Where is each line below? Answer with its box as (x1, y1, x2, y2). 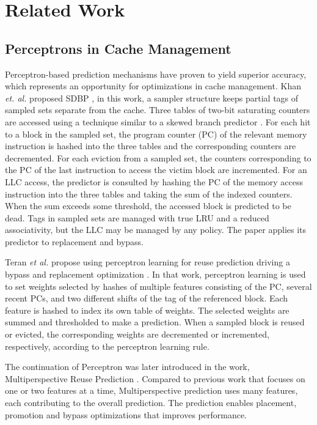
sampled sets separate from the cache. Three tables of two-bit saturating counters (5, 103, 310, 116)
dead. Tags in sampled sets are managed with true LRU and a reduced (5, 211, 269, 224)
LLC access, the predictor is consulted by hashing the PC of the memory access (5, 175, 304, 188)
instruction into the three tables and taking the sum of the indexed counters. (5, 187, 293, 200)
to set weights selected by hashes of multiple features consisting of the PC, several (5, 279, 312, 292)
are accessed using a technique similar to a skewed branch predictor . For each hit (5, 115, 311, 128)
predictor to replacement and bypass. (5, 235, 144, 248)
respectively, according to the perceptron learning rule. (5, 339, 210, 352)
